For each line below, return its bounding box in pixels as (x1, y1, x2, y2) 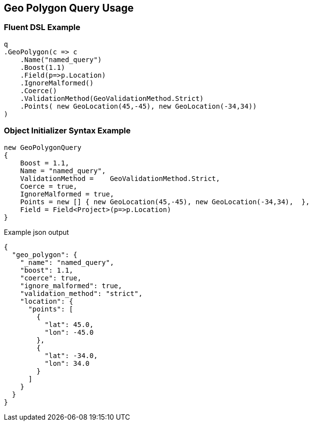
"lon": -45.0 (45, 328, 94, 336)
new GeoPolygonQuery (4, 143, 82, 151)
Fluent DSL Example (4, 22, 80, 33)
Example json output (4, 228, 69, 236)
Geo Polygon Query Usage (4, 2, 134, 14)
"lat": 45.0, (45, 320, 94, 328)
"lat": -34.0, (45, 351, 98, 360)
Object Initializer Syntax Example (4, 126, 131, 136)
